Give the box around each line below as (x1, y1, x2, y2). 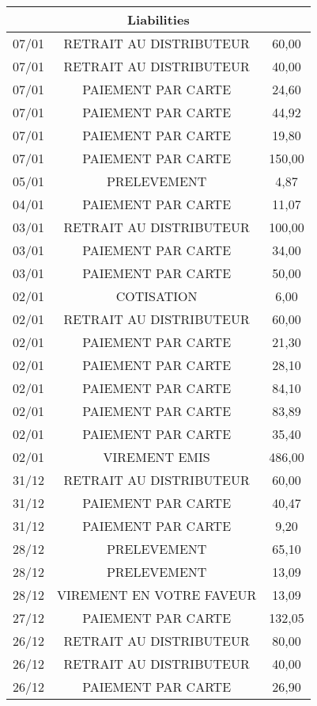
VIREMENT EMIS (103, 448, 210, 466)
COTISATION (115, 287, 198, 305)
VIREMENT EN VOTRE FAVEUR (57, 586, 257, 604)
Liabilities (127, 10, 190, 29)
